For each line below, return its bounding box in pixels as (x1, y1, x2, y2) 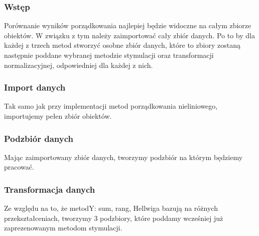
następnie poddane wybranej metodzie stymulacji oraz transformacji (4, 50, 214, 60)
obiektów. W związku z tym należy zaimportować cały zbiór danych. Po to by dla (4, 30, 255, 40)
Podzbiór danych (4, 132, 73, 144)
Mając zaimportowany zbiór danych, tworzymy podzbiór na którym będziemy (4, 151, 243, 162)
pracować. (4, 162, 34, 172)
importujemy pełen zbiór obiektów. (4, 111, 112, 121)
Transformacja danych (4, 183, 95, 195)
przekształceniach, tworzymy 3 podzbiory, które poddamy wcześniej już (4, 212, 223, 223)
